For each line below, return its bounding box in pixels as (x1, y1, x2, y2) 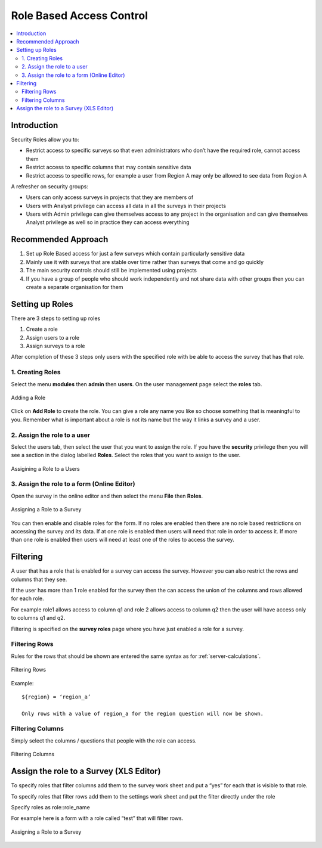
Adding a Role (11, 394, 46, 401)
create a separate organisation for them (26, 283, 123, 290)
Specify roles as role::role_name (11, 803, 91, 810)
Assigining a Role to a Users (11, 465, 80, 472)
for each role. (11, 595, 44, 602)
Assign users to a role (26, 334, 80, 341)
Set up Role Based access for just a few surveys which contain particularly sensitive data (26, 250, 245, 257)
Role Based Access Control (11, 9, 148, 22)
